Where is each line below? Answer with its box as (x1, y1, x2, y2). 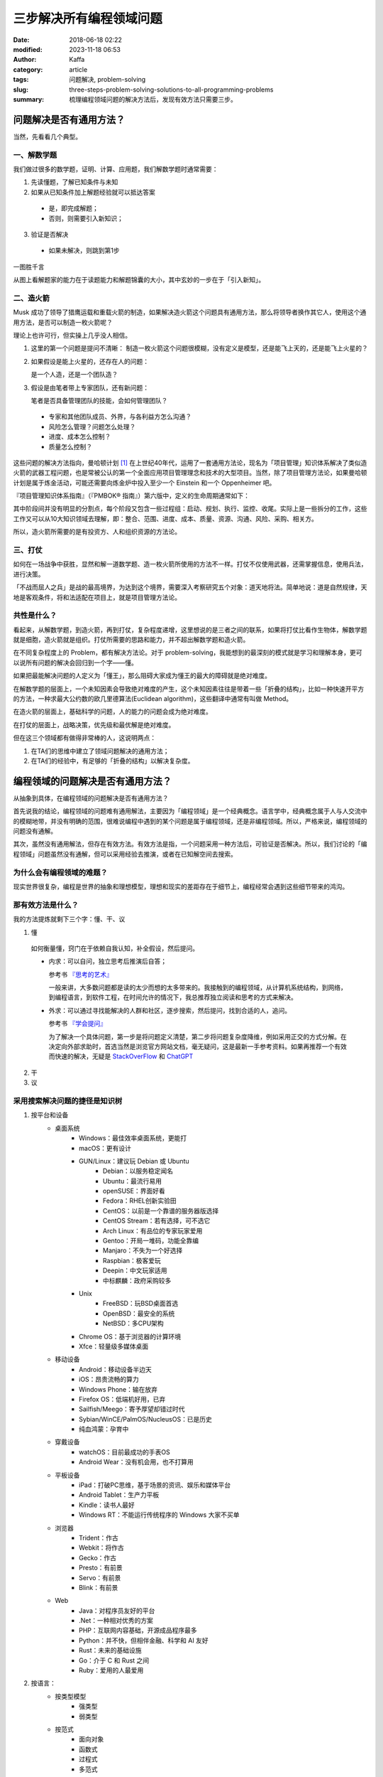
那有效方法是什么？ (13, 900, 79, 910)
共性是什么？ (13, 611, 57, 621)
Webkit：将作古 (79, 1543, 124, 1552)
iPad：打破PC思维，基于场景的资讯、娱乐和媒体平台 (79, 1481, 231, 1489)
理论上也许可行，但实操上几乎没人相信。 (13, 331, 131, 339)
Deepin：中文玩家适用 (103, 1266, 167, 1275)
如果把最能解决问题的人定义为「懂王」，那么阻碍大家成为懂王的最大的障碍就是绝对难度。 (13, 672, 271, 680)
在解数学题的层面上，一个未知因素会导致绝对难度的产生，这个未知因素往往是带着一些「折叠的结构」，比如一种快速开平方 (13, 685, 365, 693)
